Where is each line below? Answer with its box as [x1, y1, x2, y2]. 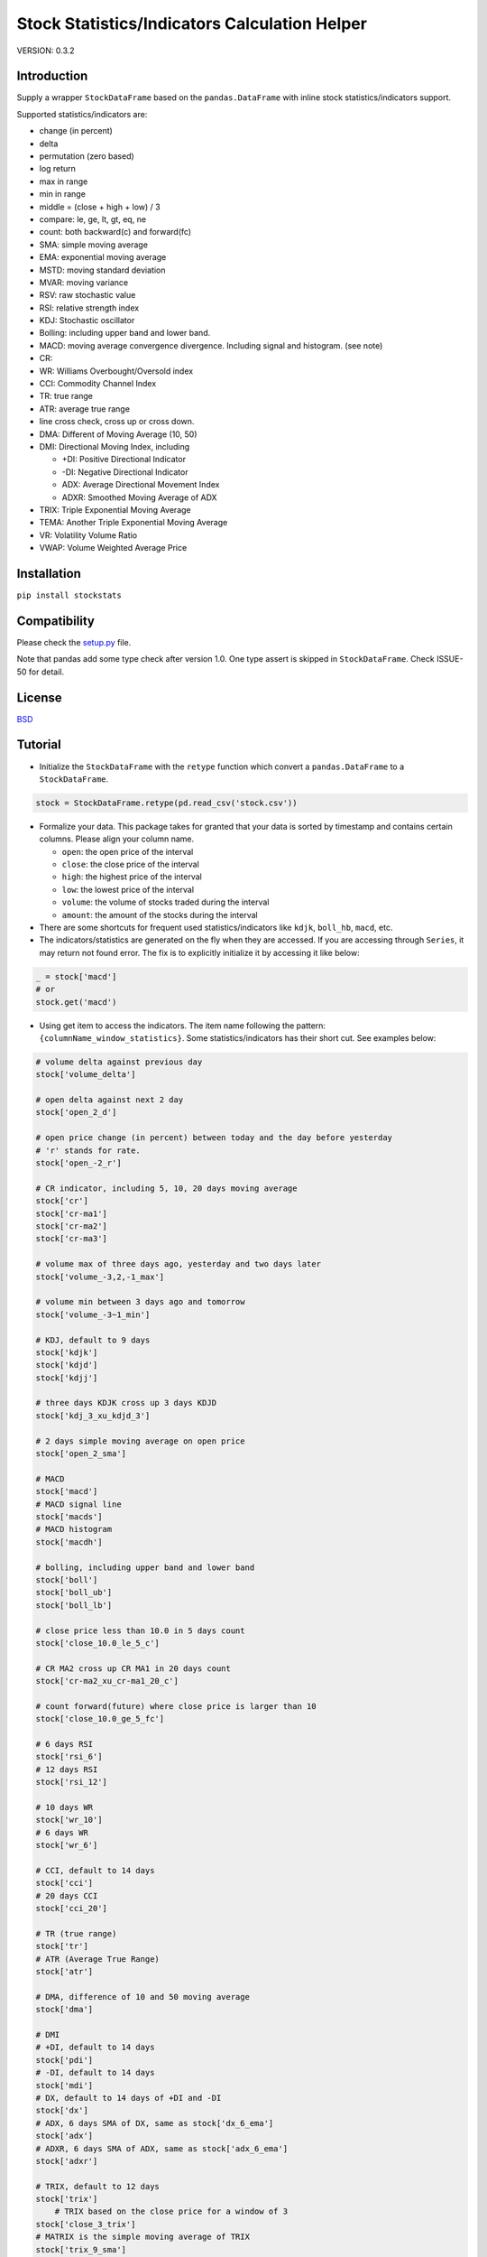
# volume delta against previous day [35, 1056, 203, 1067]
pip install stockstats [16, 590, 122, 600]
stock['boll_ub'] [35, 1587, 113, 1598]
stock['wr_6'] [35, 1840, 98, 1851]
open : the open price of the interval [61, 846, 194, 857]
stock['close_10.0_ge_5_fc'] [35, 1714, 165, 1724]
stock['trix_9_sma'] [35, 2244, 126, 2254]
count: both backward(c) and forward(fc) [39, 227, 192, 237]
